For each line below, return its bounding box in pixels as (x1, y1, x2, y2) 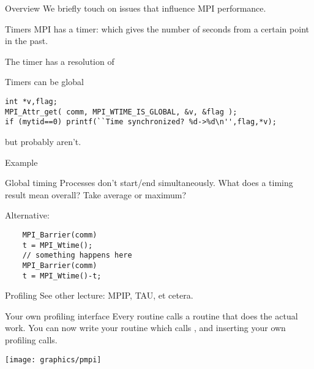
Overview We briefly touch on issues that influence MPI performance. (5, 2, 266, 14)
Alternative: (5, 209, 50, 222)
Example (5, 155, 38, 168)
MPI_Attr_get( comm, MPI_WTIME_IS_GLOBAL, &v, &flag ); (5, 107, 237, 116)
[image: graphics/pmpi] (5, 355, 102, 364)
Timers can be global (5, 75, 84, 88)
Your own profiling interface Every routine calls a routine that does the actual (5, 309, 298, 322)
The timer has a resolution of (5, 54, 114, 67)
